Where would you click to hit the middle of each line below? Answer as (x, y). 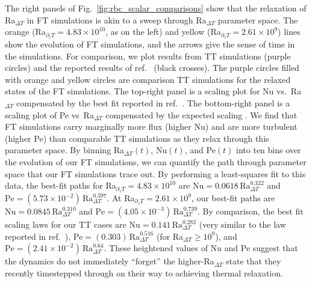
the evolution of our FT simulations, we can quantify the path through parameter (156, 161)
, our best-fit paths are (233, 198)
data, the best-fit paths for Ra (61, 185)
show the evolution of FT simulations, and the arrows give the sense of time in (150, 44)
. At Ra (121, 198)
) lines (289, 32)
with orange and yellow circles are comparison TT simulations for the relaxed (148, 79)
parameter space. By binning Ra (65, 150)
